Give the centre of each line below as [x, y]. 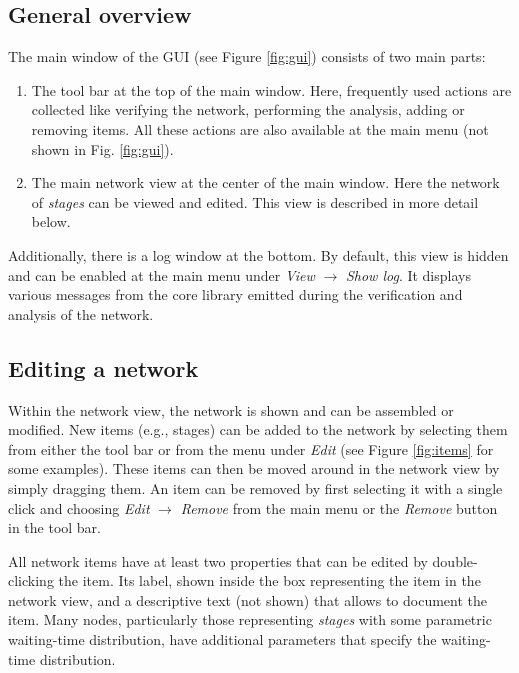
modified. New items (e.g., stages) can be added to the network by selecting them [258, 429]
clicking [31, 580]
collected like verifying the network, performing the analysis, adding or [248, 109]
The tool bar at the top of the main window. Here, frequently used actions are [271, 89]
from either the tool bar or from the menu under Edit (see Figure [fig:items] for [251, 448]
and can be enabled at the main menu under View [161, 274]
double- [455, 560]
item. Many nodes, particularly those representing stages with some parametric [250, 619]
